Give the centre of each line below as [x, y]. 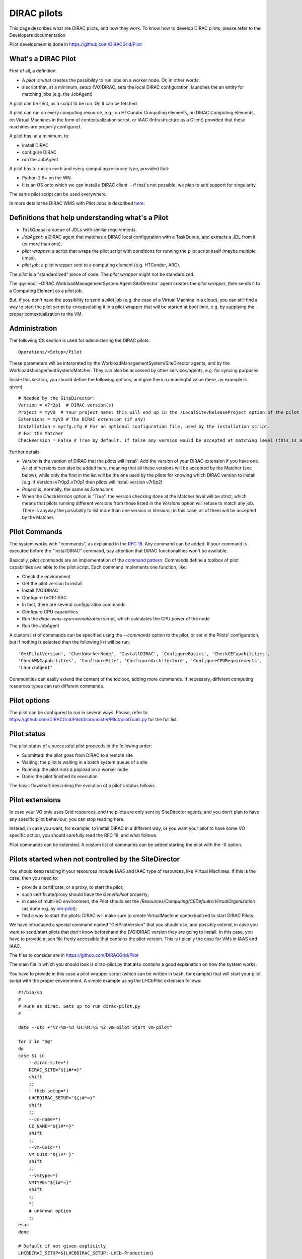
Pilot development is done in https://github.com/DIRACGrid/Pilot [75, 44]
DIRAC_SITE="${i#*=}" [55, 1070]
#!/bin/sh [30, 992]
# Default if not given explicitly [62, 1246]
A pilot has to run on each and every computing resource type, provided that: [89, 168]
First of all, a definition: [33, 71]
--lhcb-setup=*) [49, 1091]
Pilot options [29, 700]
